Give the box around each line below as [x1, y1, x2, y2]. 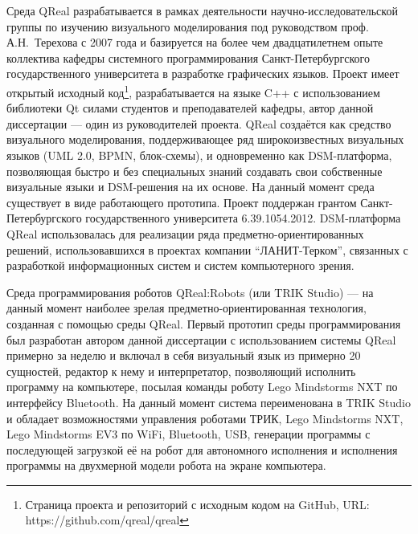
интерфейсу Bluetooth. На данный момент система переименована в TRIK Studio [6, 393, 411, 410]
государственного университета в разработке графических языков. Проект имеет [6, 65, 400, 82]
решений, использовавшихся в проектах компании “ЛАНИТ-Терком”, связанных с [6, 241, 408, 258]
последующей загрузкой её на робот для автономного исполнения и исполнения [6, 441, 398, 458]
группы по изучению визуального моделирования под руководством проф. [6, 18, 369, 35]
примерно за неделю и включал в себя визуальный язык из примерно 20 [6, 347, 361, 364]
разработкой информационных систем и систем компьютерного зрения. [6, 257, 354, 274]
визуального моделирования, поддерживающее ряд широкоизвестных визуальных [6, 131, 404, 148]
